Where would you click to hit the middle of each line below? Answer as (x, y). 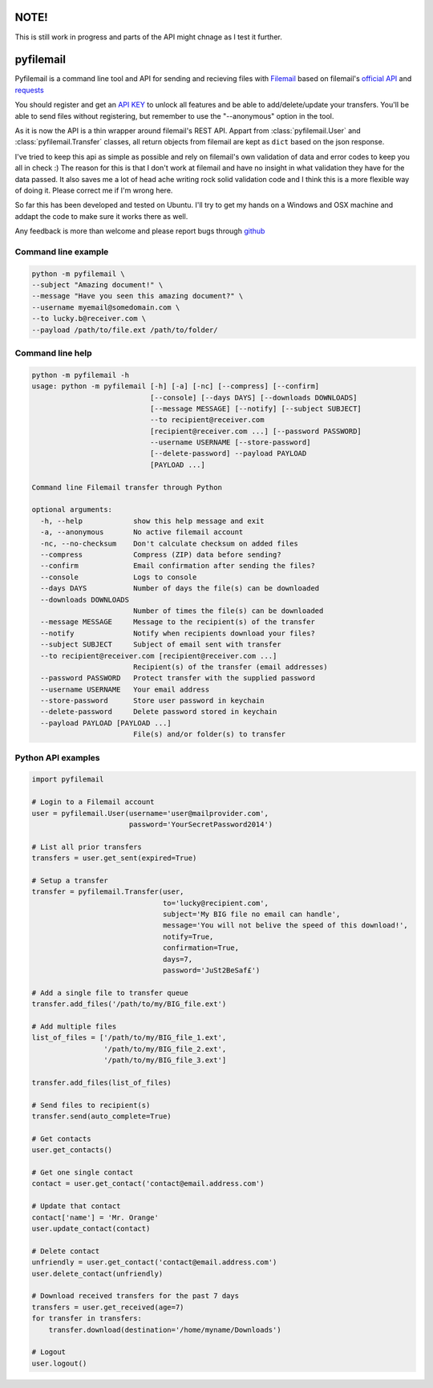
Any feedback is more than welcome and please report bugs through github (140, 231)
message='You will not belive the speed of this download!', (285, 925)
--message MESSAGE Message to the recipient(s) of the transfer (178, 622)
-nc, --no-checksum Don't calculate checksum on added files (169, 543)
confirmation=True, (201, 948)
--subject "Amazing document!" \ (97, 285)
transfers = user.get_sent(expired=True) (114, 858)
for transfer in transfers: (87, 1319)
